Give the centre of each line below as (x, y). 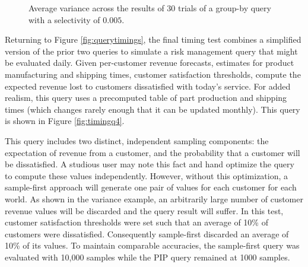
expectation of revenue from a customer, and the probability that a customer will (153, 152)
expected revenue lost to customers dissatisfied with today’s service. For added (148, 86)
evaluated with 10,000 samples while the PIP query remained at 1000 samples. (147, 257)
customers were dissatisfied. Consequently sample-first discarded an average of (147, 233)
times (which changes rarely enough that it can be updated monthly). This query (153, 109)
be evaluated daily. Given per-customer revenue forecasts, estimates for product (150, 63)
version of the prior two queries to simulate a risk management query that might (151, 51)
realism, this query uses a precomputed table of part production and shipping (146, 98)
